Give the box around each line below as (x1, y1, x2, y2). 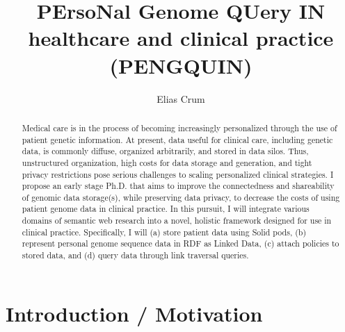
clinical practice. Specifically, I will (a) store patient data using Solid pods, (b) (22, 226, 307, 238)
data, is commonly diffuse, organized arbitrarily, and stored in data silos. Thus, (22, 145, 309, 157)
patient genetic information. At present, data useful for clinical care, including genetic (22, 133, 333, 145)
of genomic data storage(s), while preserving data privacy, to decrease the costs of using (22, 191, 340, 203)
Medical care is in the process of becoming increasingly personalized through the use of (22, 122, 337, 133)
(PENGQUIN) (109, 51, 252, 79)
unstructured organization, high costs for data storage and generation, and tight (22, 156, 312, 168)
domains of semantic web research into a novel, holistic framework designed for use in (22, 215, 332, 226)
